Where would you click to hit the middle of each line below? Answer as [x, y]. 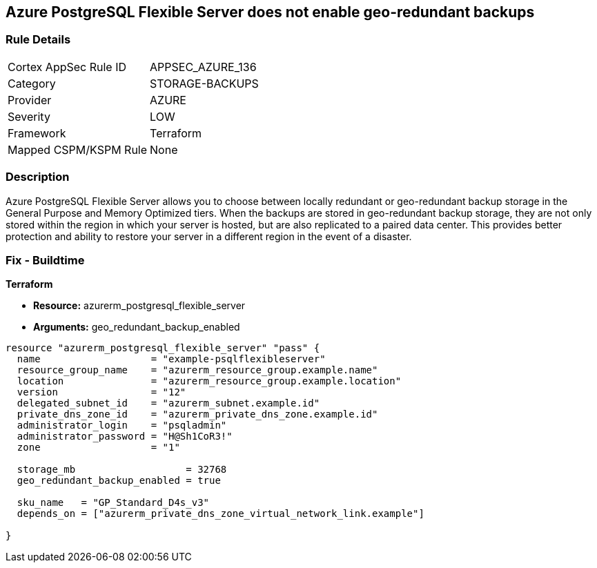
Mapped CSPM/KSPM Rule [78, 149]
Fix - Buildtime [45, 260]
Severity [29, 116]
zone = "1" [98, 448]
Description [38, 177]
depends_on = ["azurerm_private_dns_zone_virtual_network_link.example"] [221, 514]
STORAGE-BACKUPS [204, 83]
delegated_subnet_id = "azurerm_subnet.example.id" [168, 403]
